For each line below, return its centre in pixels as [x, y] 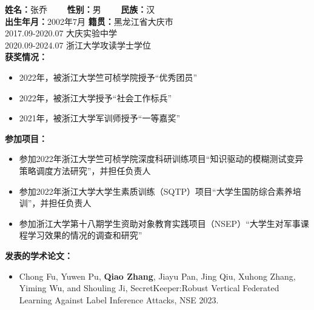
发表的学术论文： [39, 255]
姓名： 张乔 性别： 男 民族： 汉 [80, 9]
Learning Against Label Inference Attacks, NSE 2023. [119, 299]
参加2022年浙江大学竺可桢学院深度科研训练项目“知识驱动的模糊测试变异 [161, 159]
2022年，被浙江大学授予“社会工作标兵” [95, 97]
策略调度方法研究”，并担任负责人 [85, 170]
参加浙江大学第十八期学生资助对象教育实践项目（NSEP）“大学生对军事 [160, 223]
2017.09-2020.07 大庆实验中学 [61, 33]
